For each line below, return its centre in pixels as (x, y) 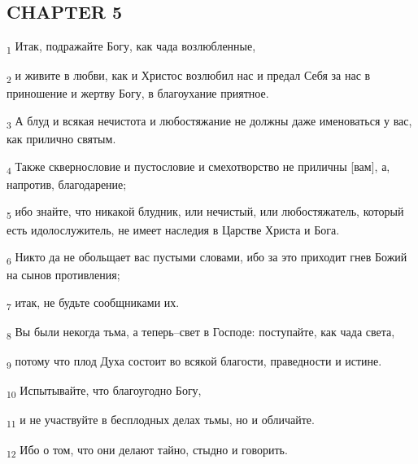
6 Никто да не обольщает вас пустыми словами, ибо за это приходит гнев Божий (207, 258)
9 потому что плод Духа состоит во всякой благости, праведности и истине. (194, 362)
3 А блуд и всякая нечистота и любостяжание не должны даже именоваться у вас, (209, 122)
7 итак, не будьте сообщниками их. (93, 303)
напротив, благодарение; (67, 184)
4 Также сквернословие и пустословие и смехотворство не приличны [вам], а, (198, 167)
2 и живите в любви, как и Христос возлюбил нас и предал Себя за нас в (189, 77)
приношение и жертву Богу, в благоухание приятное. (138, 93)
